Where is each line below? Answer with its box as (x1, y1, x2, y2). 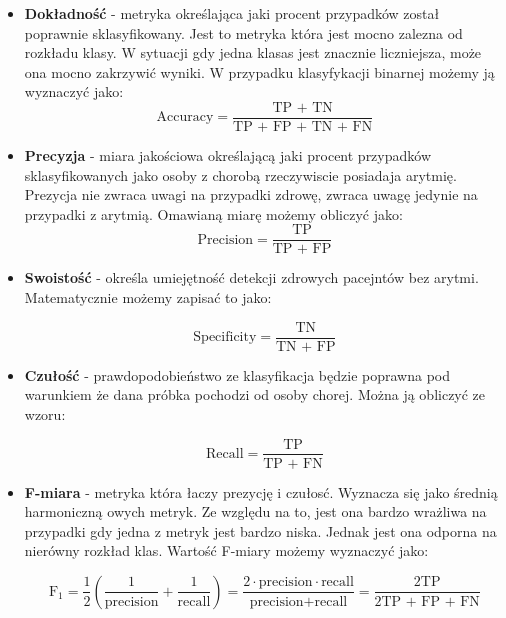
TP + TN (272, 100, 333, 115)
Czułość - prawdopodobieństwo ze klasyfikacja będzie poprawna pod (24, 364, 450, 385)
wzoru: (24, 403, 66, 424)
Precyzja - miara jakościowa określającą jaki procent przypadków (24, 145, 432, 166)
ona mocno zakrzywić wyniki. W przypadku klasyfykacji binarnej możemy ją (24, 61, 495, 82)
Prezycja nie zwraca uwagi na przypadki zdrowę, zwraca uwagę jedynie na (24, 184, 478, 205)
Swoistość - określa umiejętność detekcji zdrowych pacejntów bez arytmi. (24, 267, 479, 288)
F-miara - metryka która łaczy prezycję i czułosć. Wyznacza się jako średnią (24, 481, 498, 502)
